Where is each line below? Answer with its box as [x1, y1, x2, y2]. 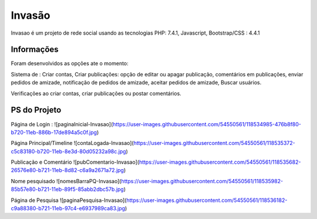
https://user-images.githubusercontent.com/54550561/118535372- [133, 140, 296, 147]
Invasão [11, 9, 50, 22]
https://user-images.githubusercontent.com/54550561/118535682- [139, 159, 301, 166]
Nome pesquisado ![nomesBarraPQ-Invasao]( [11, 177, 122, 184]
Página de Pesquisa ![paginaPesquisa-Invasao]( [11, 197, 127, 204]
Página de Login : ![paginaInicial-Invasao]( [11, 120, 113, 127]
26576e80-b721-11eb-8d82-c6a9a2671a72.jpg [11, 167, 124, 174]
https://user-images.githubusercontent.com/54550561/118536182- [126, 197, 288, 204]
